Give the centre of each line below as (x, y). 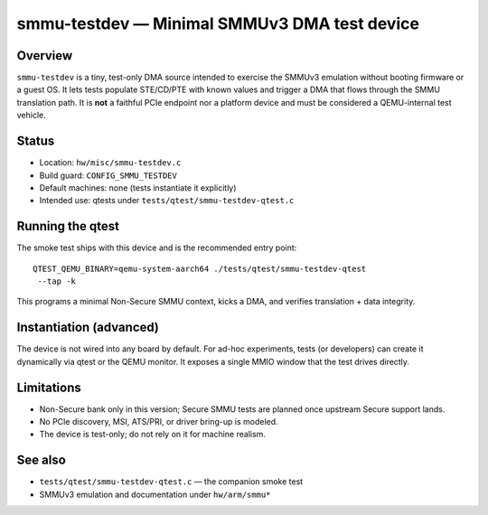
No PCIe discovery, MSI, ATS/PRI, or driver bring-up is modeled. (159, 421)
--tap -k (56, 281)
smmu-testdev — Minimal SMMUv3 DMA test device (218, 23)
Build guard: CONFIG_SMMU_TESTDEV (108, 175)
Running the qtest (68, 226)
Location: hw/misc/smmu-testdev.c (110, 163)
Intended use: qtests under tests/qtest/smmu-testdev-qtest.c (167, 201)
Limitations (49, 387)
